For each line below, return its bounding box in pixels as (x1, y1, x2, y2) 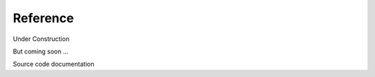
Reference (12, 10, 74, 26)
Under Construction (12, 35, 69, 43)
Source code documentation (12, 60, 94, 69)
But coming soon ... (12, 47, 69, 55)
